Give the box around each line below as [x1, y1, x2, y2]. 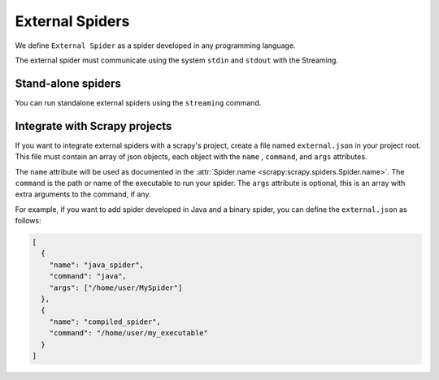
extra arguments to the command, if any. [15, 189, 151, 199]
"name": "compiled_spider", [49, 317, 162, 326]
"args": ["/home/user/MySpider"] [49, 283, 183, 292]
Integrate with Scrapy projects [15, 119, 172, 133]
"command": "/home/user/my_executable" [49, 329, 209, 338]
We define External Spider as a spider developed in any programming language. [15, 41, 296, 50]
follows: [15, 216, 41, 226]
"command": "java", [49, 272, 128, 281]
